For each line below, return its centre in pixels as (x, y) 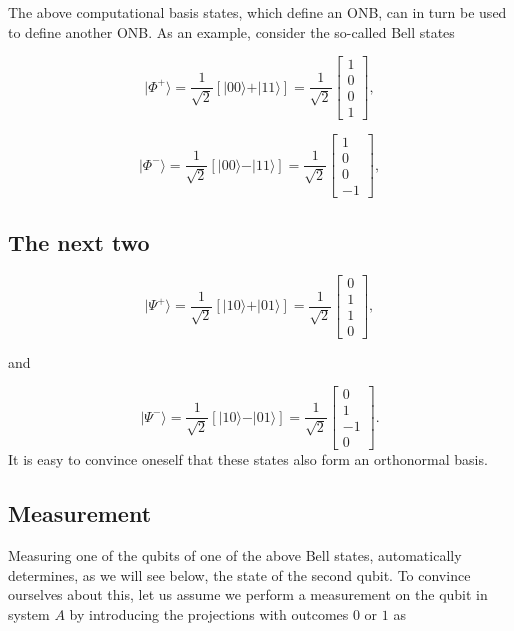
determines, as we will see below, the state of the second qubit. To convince (239, 574)
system (29, 614)
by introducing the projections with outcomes (209, 614)
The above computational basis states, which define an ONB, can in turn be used (257, 12)
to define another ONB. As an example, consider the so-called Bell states (231, 31)
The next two (79, 241)
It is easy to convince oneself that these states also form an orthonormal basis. (248, 459)
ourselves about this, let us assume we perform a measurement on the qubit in (248, 594)
